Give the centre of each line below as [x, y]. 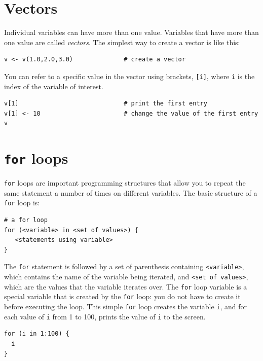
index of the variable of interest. [54, 86]
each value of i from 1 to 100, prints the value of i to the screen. [105, 316]
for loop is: [22, 203]
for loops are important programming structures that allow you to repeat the [125, 183]
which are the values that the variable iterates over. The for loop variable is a [126, 286]
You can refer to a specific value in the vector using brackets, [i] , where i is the [129, 76]
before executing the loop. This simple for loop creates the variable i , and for [125, 306]
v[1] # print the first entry [106, 104]
